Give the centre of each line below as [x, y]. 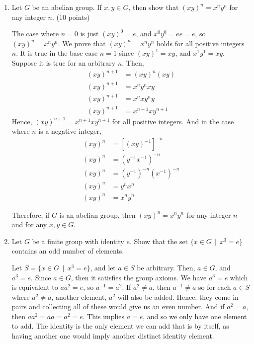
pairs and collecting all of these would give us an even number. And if [118, 306]
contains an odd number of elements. [68, 251]
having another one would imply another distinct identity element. [113, 336]
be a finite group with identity [78, 241]
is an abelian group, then [97, 215]
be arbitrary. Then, [166, 267]
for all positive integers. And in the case [173, 121]
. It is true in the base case [57, 53]
